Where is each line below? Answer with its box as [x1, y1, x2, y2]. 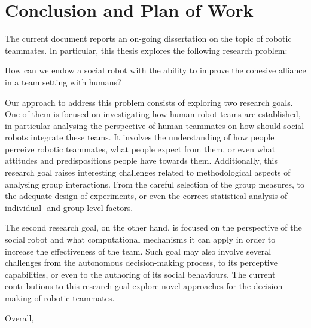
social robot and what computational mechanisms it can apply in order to [5, 233, 276, 246]
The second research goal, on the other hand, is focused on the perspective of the [5, 221, 302, 234]
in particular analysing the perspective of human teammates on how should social [5, 119, 304, 131]
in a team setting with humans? [5, 75, 121, 88]
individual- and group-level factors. [5, 201, 133, 213]
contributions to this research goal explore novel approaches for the [5, 280, 251, 292]
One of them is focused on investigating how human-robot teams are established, [5, 108, 301, 120]
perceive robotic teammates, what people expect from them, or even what [5, 142, 276, 155]
